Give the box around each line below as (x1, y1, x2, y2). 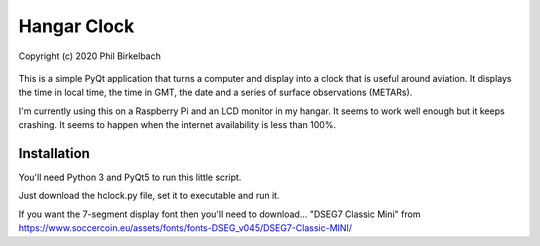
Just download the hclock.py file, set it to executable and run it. (18, 190, 280, 202)
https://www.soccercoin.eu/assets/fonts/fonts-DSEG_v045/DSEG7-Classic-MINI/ (18, 222, 353, 234)
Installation (18, 145, 90, 162)
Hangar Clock (18, 15, 135, 37)
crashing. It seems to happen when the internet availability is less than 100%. (18, 119, 337, 131)
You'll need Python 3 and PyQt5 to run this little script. (18, 171, 242, 184)
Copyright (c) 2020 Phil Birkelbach (18, 50, 162, 62)
